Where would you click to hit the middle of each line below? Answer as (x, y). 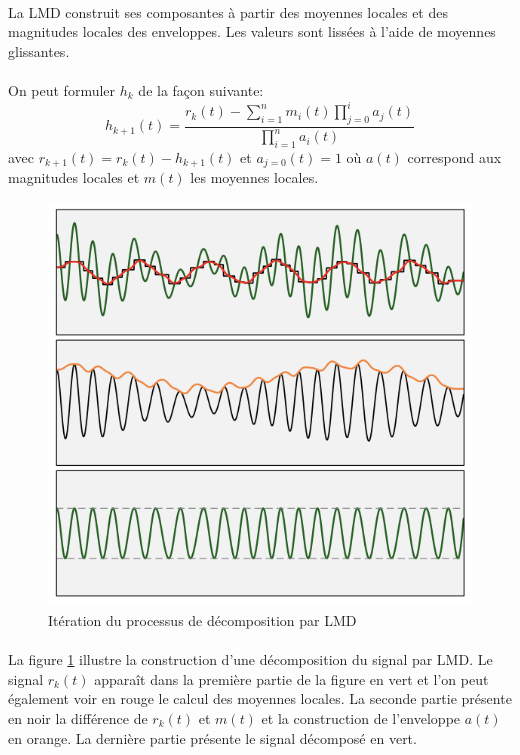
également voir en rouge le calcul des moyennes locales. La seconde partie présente (260, 698)
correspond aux (454, 157)
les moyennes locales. (254, 177)
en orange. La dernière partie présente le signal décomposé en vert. (212, 737)
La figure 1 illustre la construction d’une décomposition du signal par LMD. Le (250, 659)
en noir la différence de (78, 718)
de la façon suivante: (201, 89)
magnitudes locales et (74, 177)
